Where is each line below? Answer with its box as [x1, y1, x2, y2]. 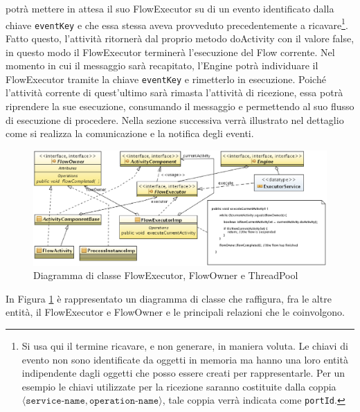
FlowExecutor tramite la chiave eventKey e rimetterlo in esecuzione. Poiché [6, 71, 326, 86]
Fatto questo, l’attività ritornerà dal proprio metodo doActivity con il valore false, [6, 30, 354, 45]
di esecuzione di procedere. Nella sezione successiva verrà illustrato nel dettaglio [6, 112, 344, 127]
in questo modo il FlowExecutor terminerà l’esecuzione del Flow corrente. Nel [6, 44, 335, 59]
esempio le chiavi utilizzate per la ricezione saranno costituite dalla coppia [21, 379, 336, 393]
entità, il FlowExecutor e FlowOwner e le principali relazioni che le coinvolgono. [6, 305, 345, 319]
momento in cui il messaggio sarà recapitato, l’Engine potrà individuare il [6, 58, 318, 73]
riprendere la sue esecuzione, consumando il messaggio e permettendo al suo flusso [6, 98, 354, 113]
